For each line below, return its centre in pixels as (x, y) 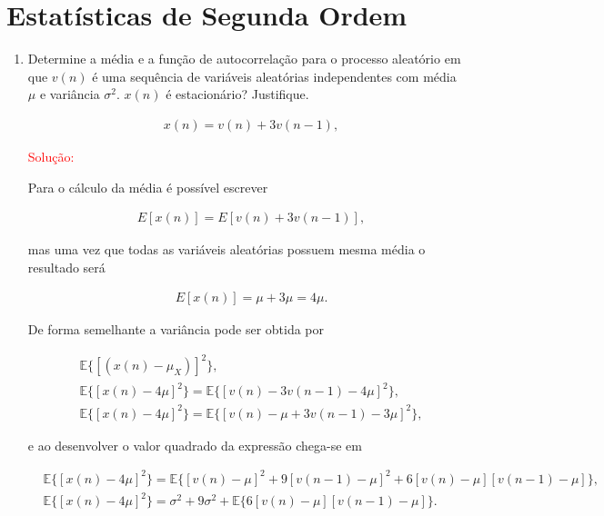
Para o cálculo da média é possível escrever (148, 187)
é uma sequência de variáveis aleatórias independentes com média (274, 76)
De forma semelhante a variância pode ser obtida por (176, 329)
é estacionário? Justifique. (237, 94)
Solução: (51, 156)
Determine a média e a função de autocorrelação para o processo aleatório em (244, 59)
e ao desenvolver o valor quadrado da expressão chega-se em (195, 445)
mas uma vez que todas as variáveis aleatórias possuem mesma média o (226, 249)
